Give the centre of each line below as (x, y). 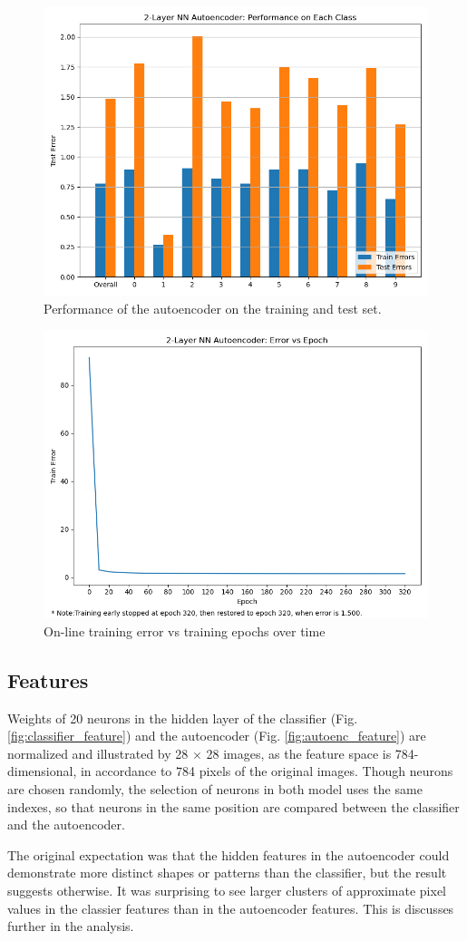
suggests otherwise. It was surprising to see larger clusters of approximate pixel (227, 890)
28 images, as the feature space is (299, 753)
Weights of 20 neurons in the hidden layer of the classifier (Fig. (183, 718)
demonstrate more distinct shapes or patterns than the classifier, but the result (227, 873)
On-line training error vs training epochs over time (185, 631)
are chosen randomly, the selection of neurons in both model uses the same (215, 788)
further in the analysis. (71, 926)
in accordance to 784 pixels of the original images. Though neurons (267, 771)
